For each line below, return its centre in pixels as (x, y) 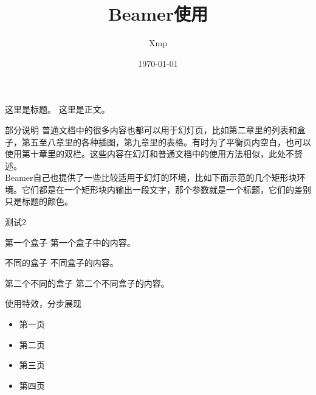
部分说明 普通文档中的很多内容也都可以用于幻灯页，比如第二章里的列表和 (151, 129)
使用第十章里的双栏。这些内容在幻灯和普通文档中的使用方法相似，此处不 (149, 154)
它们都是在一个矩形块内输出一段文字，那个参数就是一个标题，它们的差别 (166, 189)
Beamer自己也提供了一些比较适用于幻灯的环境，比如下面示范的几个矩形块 (151, 177)
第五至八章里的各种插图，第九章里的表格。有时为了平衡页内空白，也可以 (166, 142)
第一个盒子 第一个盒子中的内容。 (70, 242)
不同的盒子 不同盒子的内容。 (62, 263)
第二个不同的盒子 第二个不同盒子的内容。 (87, 283)
